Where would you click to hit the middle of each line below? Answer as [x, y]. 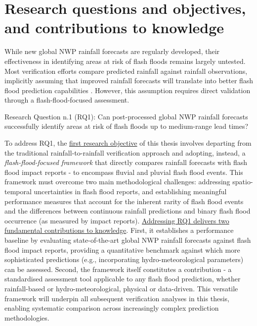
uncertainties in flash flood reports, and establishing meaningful [130, 191]
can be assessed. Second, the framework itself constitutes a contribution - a [118, 269]
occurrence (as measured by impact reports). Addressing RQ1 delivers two [117, 220]
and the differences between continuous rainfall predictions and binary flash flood [128, 211]
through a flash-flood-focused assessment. [67, 100]
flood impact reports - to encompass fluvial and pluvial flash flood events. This [124, 172]
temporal [18, 191]
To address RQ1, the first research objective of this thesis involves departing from [128, 143]
